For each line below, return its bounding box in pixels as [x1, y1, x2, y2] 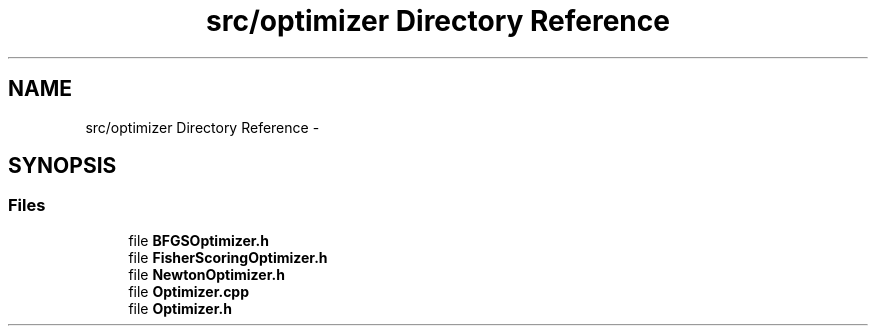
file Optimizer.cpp [128, 282, 250, 300]
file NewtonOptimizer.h [128, 265, 285, 283]
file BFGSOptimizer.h [128, 231, 270, 249]
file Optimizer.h [128, 299, 232, 317]
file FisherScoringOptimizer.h [128, 248, 328, 266]
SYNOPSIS [8, 153, 117, 179]
